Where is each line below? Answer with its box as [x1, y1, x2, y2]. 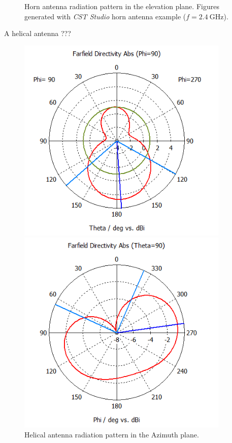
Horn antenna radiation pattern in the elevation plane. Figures [24, 1, 219, 11]
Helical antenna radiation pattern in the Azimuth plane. [24, 429, 199, 439]
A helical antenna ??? [4, 28, 71, 39]
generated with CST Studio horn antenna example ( [24, 11, 186, 21]
